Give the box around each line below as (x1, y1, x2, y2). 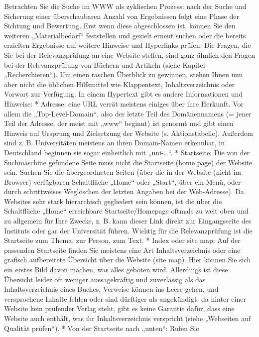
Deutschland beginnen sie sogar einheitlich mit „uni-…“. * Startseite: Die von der (4, 147, 250, 157)
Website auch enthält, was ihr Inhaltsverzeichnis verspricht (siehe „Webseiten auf (4, 313, 251, 323)
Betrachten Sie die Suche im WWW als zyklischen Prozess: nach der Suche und (4, 1, 247, 11)
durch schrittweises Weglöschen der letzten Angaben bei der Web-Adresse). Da (4, 186, 244, 197)
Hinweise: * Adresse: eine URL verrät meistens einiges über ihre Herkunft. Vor (4, 98, 244, 109)
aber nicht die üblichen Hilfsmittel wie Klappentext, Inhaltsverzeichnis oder (4, 79, 235, 89)
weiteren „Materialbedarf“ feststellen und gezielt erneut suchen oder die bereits (4, 30, 246, 40)
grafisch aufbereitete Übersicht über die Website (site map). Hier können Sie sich (4, 254, 251, 265)
